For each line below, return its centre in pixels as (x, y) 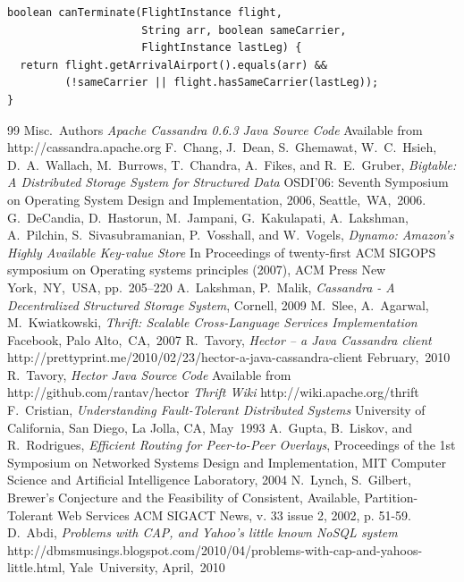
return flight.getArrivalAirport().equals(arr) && (173, 65)
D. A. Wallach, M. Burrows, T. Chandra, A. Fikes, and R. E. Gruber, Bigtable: (232, 164)
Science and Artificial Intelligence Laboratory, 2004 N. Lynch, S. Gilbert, (209, 480)
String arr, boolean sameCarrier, (244, 30)
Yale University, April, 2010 (147, 567)
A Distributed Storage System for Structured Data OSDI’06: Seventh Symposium (228, 182)
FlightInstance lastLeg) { (222, 48)
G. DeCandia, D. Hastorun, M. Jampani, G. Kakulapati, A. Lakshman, (208, 217)
